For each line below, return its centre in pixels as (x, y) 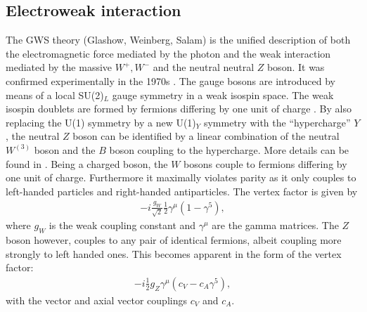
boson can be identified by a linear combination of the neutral (206, 136)
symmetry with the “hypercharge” (277, 122)
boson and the (65, 149)
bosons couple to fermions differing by (265, 163)
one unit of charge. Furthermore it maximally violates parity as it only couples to (181, 177)
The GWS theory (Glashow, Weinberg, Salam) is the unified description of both (178, 40)
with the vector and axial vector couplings (96, 300)
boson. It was (296, 67)
